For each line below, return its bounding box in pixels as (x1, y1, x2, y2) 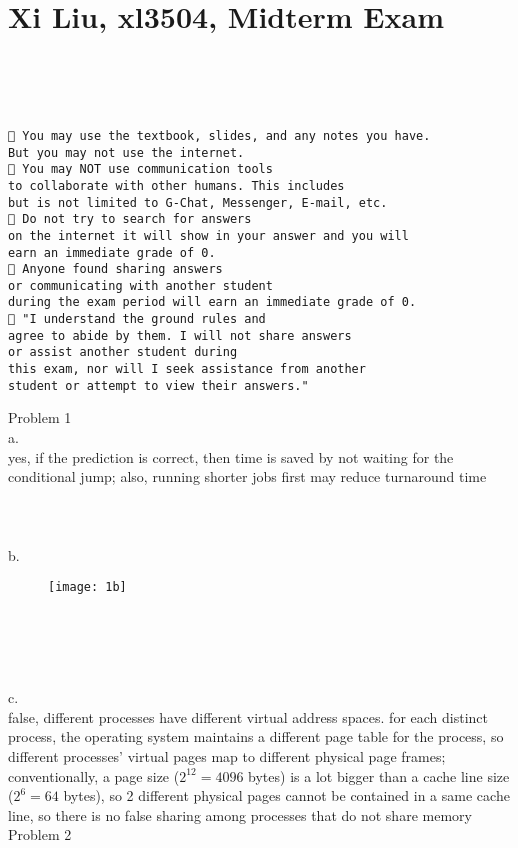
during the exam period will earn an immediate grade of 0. (8, 295, 417, 310)
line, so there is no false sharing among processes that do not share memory (8, 804, 472, 825)
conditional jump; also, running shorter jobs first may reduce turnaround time (8, 466, 487, 487)
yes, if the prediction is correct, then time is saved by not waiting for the (8, 446, 454, 467)
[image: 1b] (48, 580, 127, 595)
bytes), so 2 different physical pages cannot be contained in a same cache (63, 785, 510, 806)
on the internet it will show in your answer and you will (8, 228, 409, 243)
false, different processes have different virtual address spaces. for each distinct (8, 706, 488, 727)
